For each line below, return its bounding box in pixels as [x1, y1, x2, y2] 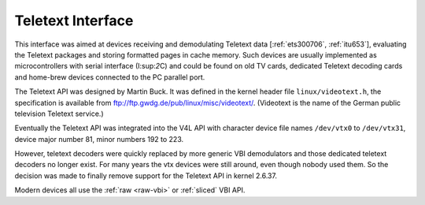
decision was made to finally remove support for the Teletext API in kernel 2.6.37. [14, 170, 277, 181]
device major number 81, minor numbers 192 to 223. [14, 134, 184, 143]
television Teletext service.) [14, 109, 104, 118]
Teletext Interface [14, 12, 134, 29]
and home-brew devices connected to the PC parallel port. [14, 72, 205, 82]
